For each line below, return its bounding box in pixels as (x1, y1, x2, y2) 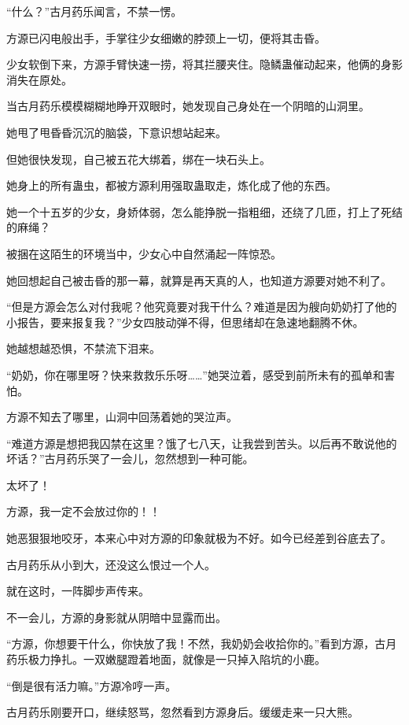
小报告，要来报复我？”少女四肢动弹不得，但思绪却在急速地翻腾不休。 (6, 313, 364, 330)
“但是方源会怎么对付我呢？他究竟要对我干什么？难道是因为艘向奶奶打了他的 (6, 298, 397, 315)
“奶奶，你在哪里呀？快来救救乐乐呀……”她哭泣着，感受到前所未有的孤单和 (6, 366, 384, 383)
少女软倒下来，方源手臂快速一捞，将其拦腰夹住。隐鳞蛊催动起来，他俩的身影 (6, 56, 403, 72)
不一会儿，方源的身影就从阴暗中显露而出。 (6, 608, 227, 625)
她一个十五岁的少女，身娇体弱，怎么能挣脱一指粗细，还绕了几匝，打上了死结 (6, 203, 403, 220)
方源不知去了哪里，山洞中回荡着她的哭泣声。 (6, 409, 238, 425)
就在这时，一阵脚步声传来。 (6, 583, 149, 599)
